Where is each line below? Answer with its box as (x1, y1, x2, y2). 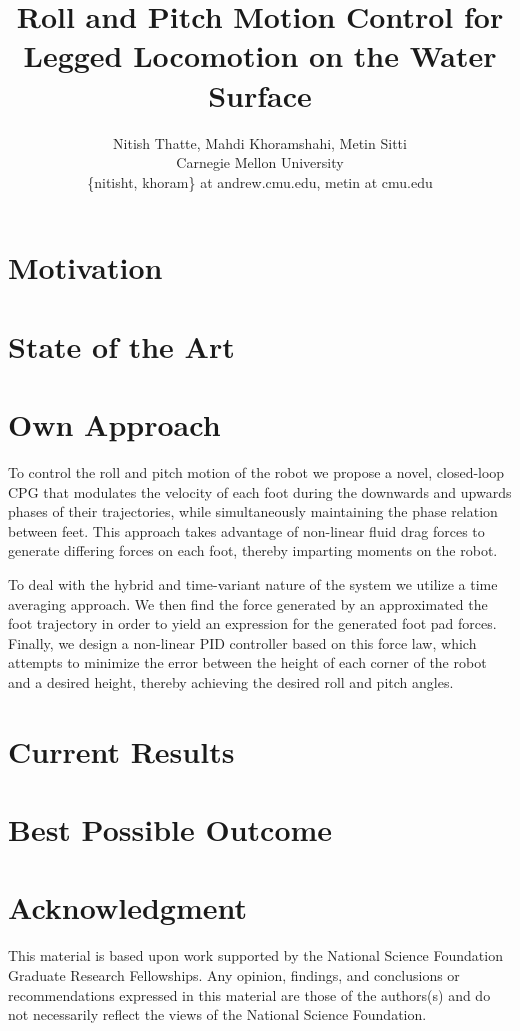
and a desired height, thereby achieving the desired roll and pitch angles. (8, 671, 454, 692)
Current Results (8, 730, 235, 771)
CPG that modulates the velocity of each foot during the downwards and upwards (8, 481, 512, 502)
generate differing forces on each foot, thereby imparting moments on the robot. (8, 540, 498, 561)
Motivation (8, 247, 163, 288)
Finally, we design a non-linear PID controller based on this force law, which (8, 632, 477, 653)
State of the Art (8, 325, 235, 366)
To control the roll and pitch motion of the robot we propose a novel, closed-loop (8, 461, 505, 482)
